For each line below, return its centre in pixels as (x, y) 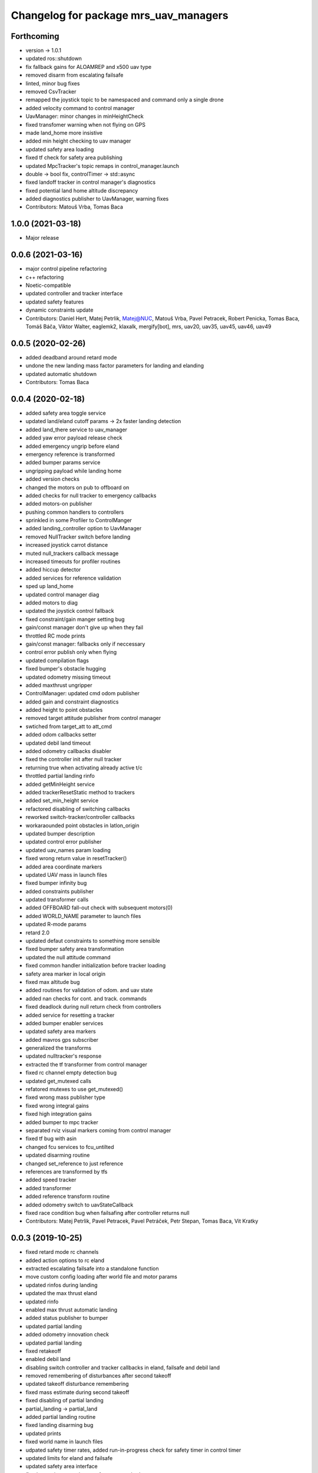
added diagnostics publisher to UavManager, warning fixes (97, 199)
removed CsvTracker (51, 92)
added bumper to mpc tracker (62, 1122)
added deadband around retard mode (71, 357)
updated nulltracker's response (64, 1056)
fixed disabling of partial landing (65, 1401)
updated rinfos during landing (62, 1285)
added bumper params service (63, 463)
